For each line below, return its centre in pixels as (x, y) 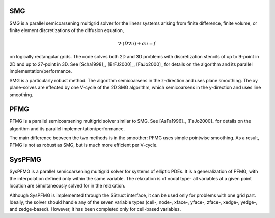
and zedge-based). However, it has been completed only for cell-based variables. (95, 209)
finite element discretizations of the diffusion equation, (67, 30)
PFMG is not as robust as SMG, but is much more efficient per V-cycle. (84, 145)
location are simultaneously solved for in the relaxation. (67, 186)
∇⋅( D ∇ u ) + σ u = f (137, 44)
